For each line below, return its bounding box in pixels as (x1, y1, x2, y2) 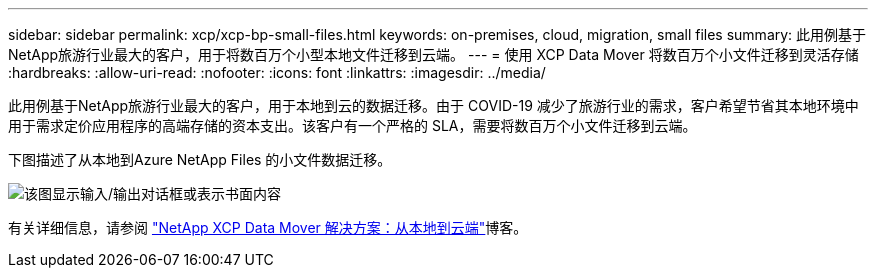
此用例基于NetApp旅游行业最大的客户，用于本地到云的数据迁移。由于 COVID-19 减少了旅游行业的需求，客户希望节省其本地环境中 (8, 97, 859, 114)
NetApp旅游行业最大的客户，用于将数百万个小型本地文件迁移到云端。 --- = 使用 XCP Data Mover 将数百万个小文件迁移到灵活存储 (8, 46, 859, 63)
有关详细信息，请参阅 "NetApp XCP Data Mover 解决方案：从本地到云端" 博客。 (8, 219, 528, 236)
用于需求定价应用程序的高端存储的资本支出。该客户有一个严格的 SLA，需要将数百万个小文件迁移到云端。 (8, 117, 697, 134)
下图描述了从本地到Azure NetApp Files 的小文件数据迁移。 (8, 151, 392, 168)
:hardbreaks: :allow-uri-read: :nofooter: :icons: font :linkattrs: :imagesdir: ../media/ (8, 64, 546, 81)
